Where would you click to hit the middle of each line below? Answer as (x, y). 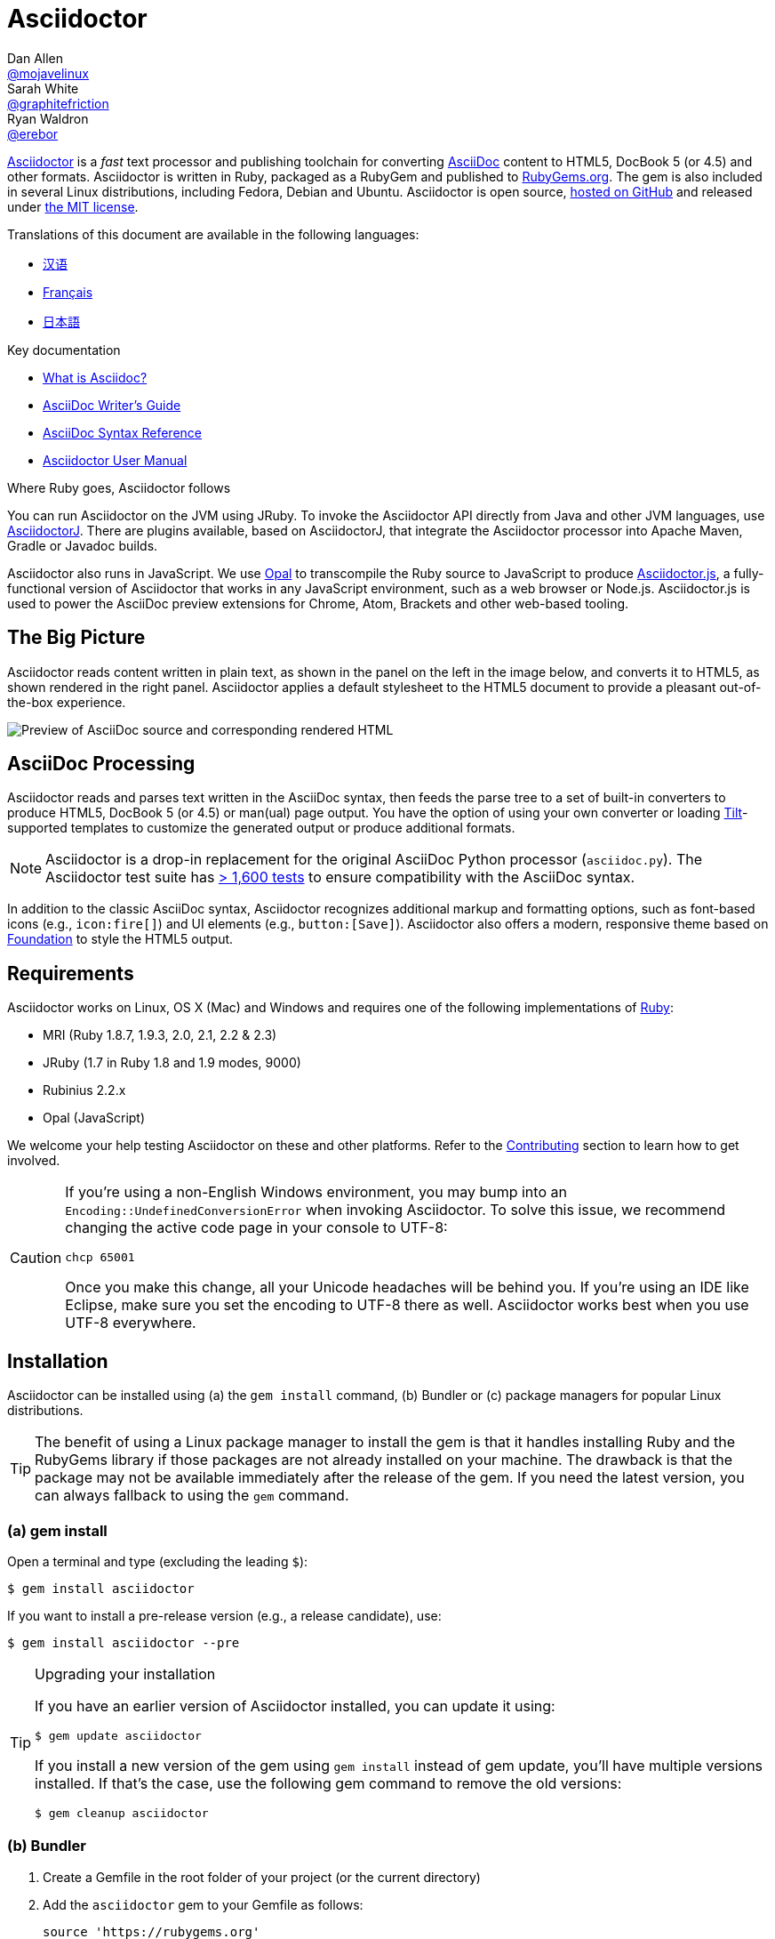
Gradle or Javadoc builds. (83, 545)
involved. (34, 1161)
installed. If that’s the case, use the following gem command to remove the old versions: (328, 1783)
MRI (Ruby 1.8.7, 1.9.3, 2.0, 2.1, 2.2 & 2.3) (160, 1035)
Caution (36, 1257)
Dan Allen (36, 58)
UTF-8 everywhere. (131, 1323)
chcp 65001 (100, 1258)
